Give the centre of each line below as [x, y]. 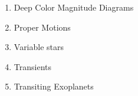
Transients [32, 66]
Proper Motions [42, 27]
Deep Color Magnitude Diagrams [74, 7]
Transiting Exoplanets [54, 86]
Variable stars [39, 47]
